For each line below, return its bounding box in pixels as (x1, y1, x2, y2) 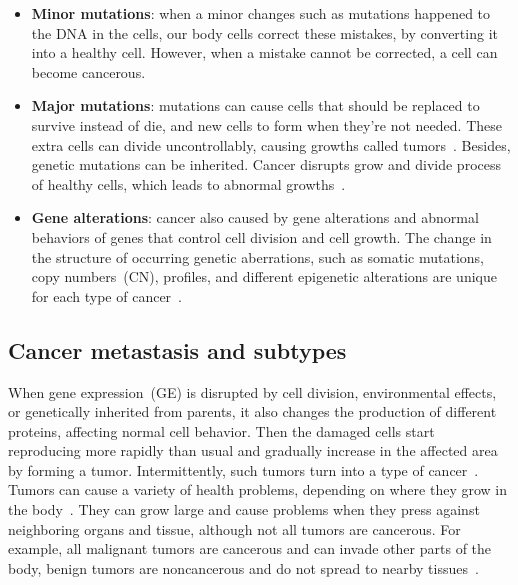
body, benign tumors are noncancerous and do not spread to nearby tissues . (8, 557, 479, 578)
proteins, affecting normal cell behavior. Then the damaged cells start (8, 420, 435, 441)
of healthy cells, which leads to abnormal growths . (31, 173, 346, 194)
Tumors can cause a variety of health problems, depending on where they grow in (8, 479, 507, 500)
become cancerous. (31, 61, 146, 82)
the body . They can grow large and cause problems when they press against (8, 499, 480, 520)
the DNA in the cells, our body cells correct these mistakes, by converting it (31, 22, 498, 43)
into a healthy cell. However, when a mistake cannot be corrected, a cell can (31, 42, 498, 63)
